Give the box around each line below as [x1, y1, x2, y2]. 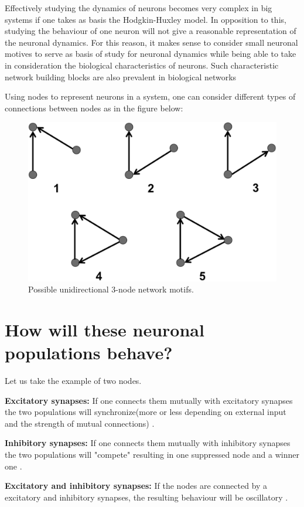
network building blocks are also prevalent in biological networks [5, 70, 237, 83]
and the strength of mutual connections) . [5, 417, 155, 429]
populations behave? [5, 341, 173, 365]
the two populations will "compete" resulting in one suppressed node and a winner [5, 448, 299, 461]
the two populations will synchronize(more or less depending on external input [5, 406, 286, 418]
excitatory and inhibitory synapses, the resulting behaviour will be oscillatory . [5, 491, 288, 503]
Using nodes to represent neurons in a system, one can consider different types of [5, 90, 296, 103]
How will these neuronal [5, 317, 204, 341]
